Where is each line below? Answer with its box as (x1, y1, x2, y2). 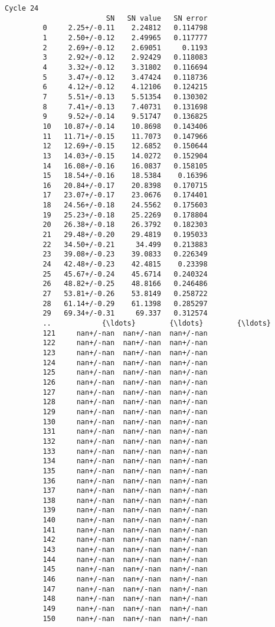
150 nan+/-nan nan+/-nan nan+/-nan (42, 614, 208, 623)
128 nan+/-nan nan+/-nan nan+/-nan (42, 398, 208, 407)
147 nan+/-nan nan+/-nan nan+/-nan (42, 584, 208, 593)
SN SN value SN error (106, 14, 208, 22)
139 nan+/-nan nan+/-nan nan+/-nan (42, 506, 208, 515)
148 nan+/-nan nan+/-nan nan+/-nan (42, 594, 208, 603)
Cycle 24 (5, 4, 39, 12)
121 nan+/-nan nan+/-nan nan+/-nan (42, 329, 208, 337)
